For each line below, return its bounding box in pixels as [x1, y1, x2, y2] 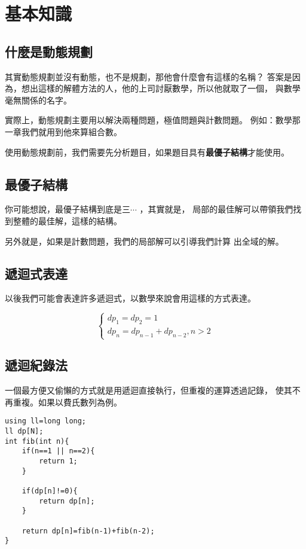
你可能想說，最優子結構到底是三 [5, 203, 130, 215]
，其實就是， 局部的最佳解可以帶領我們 [139, 203, 293, 215]
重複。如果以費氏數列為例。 [13, 395, 122, 408]
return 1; [39, 457, 78, 466]
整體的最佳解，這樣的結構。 [13, 214, 122, 227]
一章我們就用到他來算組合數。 [5, 125, 122, 138]
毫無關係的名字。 [5, 93, 72, 106]
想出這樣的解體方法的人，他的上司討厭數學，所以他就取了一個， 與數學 [21, 82, 301, 94]
